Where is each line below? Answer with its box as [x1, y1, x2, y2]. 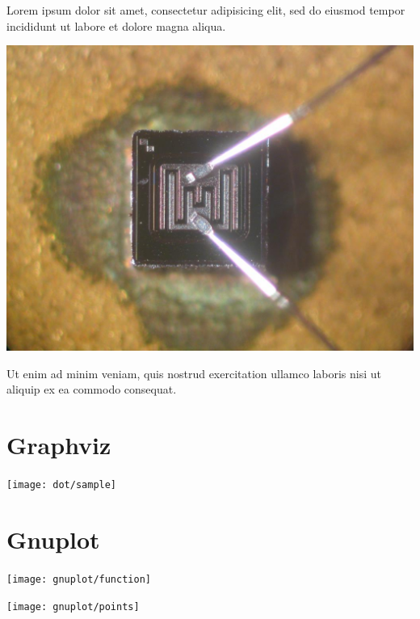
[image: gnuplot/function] [6, 573, 151, 585]
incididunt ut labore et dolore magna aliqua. [6, 17, 226, 34]
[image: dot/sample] [6, 479, 117, 491]
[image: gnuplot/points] [6, 600, 140, 613]
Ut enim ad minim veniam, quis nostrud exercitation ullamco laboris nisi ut [6, 364, 382, 381]
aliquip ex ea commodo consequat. [6, 381, 177, 398]
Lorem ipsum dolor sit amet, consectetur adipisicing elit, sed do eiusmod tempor [6, 2, 405, 18]
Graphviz [6, 428, 111, 461]
